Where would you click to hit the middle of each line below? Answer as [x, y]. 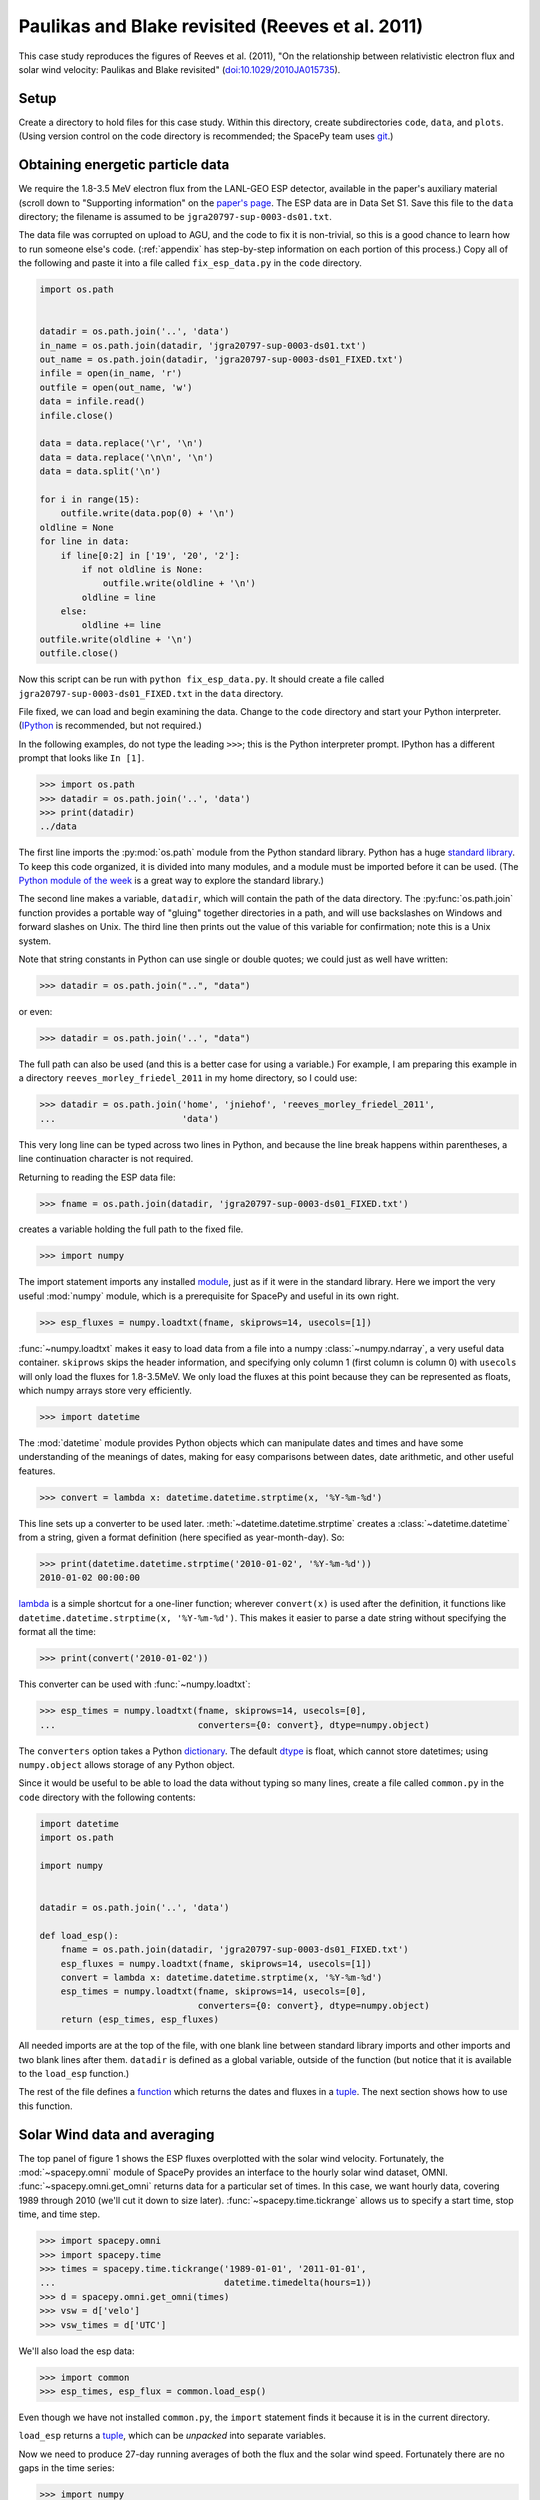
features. [37, 1471]
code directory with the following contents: [107, 1797]
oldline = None [76, 527]
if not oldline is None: [142, 569]
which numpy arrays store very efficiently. [105, 1390]
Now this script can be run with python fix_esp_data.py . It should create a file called [201, 679]
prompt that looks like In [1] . [81, 758]
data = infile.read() [92, 401]
